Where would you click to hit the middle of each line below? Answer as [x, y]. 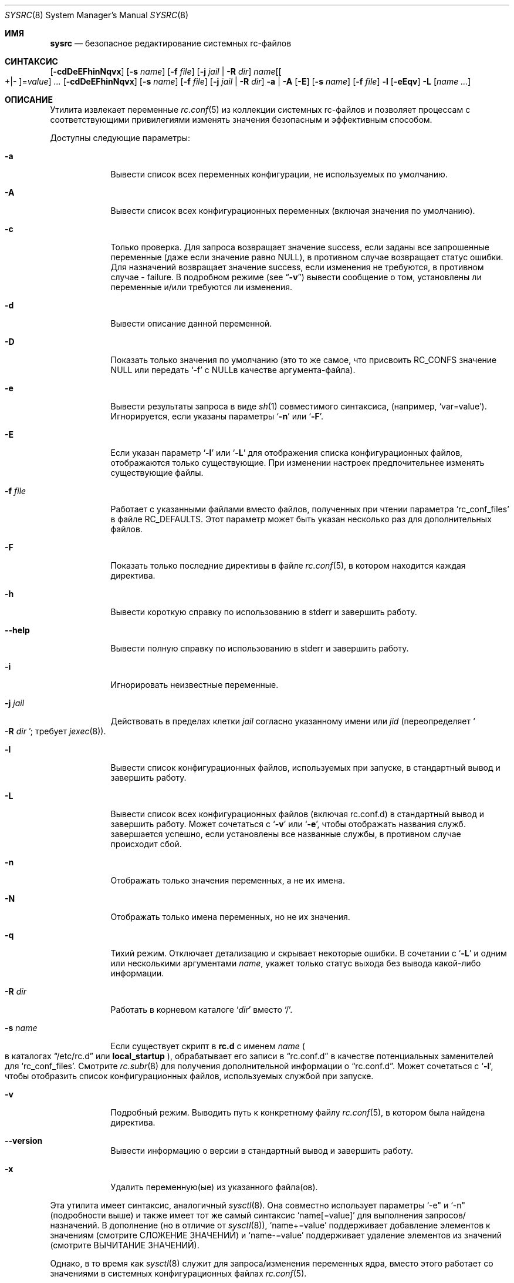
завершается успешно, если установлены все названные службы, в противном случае [286, 834]
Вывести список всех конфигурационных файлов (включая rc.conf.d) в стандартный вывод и [297, 814]
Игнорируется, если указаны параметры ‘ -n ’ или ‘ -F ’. [217, 416]
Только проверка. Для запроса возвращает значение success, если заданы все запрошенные [300, 247]
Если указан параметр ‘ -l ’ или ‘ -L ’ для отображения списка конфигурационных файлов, [287, 453]
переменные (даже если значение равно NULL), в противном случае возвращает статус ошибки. [307, 257]
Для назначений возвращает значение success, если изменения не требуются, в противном [297, 267]
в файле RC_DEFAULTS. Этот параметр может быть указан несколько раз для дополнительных [301, 519]
